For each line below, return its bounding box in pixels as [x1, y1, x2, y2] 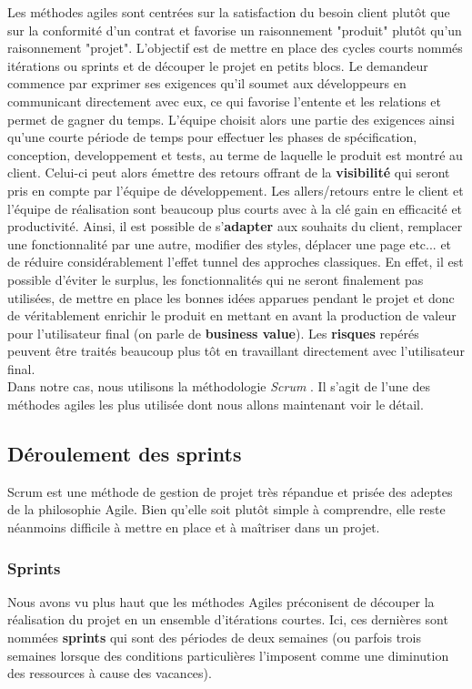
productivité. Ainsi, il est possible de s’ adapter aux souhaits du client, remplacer [7, 217, 463, 236]
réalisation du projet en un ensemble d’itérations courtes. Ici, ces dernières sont [7, 610, 448, 629]
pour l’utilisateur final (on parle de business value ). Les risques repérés [7, 323, 419, 342]
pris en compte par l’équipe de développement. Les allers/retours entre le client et [7, 180, 464, 199]
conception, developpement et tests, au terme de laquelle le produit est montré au [7, 145, 463, 164]
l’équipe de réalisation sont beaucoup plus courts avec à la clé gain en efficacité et [7, 198, 463, 218]
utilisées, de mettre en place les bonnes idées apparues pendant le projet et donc [7, 288, 455, 307]
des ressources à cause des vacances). [7, 664, 212, 683]
